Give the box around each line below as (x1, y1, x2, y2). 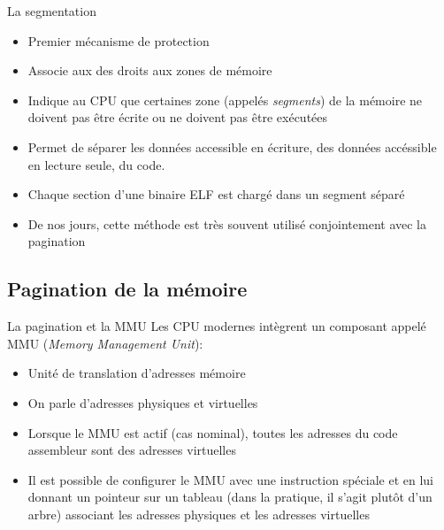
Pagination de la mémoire (7, 275, 248, 303)
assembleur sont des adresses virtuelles (27, 441, 236, 459)
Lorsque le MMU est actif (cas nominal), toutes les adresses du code (27, 423, 398, 442)
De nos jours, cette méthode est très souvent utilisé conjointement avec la (27, 214, 427, 233)
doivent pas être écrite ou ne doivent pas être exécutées (27, 108, 328, 127)
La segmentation (7, 2, 96, 19)
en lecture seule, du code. (27, 155, 165, 173)
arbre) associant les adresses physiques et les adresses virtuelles (27, 504, 370, 523)
